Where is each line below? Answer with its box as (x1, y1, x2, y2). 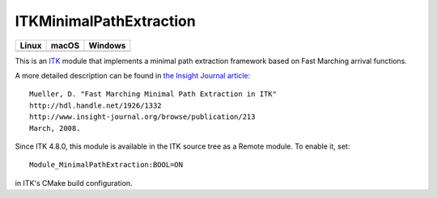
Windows (88, 40, 126, 51)
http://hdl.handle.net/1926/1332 (29, 101, 162, 110)
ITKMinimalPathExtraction (15, 12, 196, 30)
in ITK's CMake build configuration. (15, 178, 133, 187)
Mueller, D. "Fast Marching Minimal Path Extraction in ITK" (29, 90, 277, 99)
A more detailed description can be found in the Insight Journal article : (15, 70, 251, 80)
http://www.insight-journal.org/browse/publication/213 (29, 112, 256, 121)
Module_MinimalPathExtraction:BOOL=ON (29, 160, 184, 170)
